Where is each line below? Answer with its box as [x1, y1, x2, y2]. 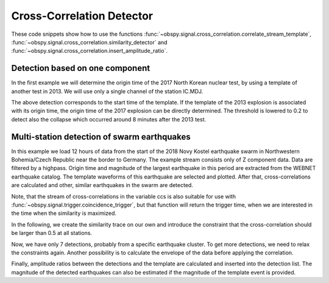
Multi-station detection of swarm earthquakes [11, 131, 191, 142]
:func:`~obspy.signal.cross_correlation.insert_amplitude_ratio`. [11, 47, 168, 55]
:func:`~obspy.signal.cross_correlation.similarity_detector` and [11, 38, 168, 46]
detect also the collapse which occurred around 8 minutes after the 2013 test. [11, 115, 207, 123]
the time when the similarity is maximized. [11, 210, 117, 217]
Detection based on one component [11, 63, 150, 73]
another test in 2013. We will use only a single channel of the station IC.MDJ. [11, 87, 203, 95]
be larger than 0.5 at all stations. [11, 230, 93, 237]
